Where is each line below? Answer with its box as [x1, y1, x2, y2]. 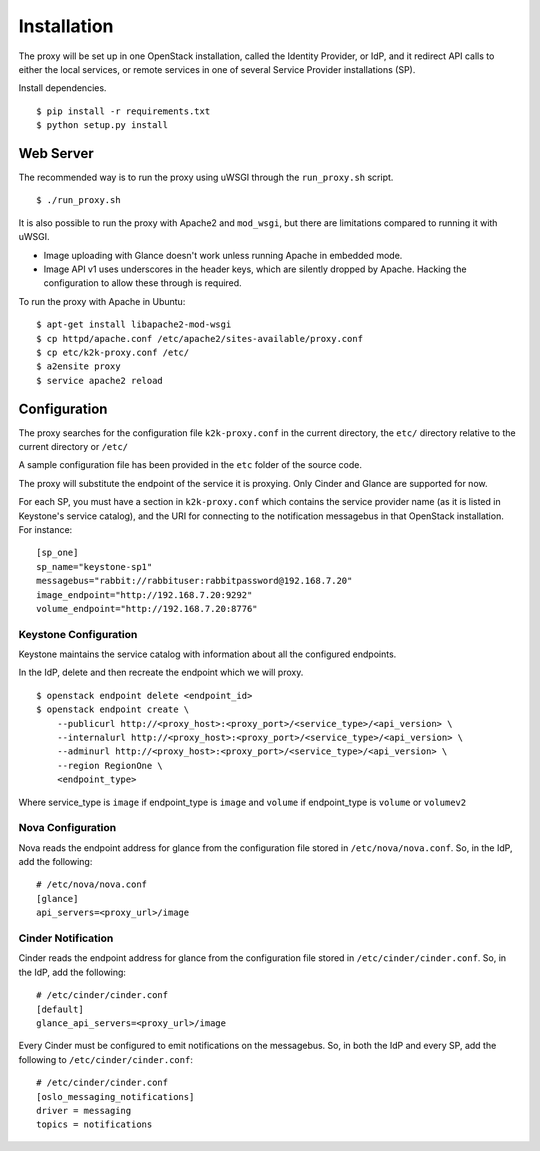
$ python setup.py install [36, 120, 169, 131]
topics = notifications [36, 1119, 153, 1130]
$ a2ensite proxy [36, 361, 121, 372]
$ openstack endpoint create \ [36, 704, 190, 715]
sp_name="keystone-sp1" [36, 561, 153, 572]
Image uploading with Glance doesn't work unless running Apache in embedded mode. [43, 249, 403, 261]
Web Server [18, 145, 94, 162]
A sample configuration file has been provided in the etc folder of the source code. [18, 459, 362, 471]
